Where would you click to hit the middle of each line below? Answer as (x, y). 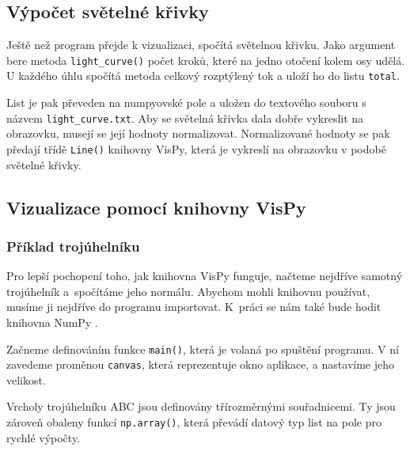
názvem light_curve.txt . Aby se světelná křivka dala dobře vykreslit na (185, 117)
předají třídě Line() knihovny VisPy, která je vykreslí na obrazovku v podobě (196, 148)
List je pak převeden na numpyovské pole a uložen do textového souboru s (186, 102)
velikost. (26, 379)
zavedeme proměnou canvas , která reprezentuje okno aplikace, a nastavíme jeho (200, 364)
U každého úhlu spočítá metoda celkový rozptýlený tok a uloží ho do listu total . (203, 76)
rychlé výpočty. (44, 437)
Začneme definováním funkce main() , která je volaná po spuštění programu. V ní (203, 349)
